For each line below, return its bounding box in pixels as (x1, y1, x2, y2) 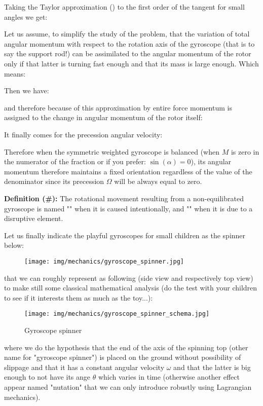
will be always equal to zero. (114, 176, 202, 187)
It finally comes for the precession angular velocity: (4, 129, 163, 139)
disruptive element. (4, 213, 63, 224)
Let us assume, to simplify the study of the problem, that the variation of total (4, 28, 250, 39)
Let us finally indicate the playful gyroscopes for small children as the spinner (4, 230, 246, 240)
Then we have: (4, 85, 49, 96)
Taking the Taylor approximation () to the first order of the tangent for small (4, 2, 245, 12)
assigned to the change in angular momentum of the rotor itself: (4, 112, 203, 123)
